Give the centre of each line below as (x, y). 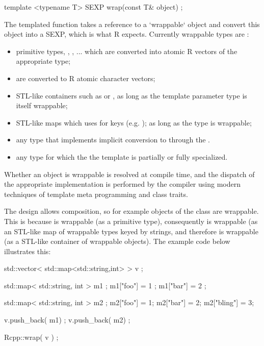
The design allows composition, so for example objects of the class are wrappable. (131, 211)
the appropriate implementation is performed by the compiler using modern (122, 184)
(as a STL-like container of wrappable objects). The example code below (117, 241)
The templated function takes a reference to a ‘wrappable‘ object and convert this (132, 24)
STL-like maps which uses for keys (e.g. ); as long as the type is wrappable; (134, 122)
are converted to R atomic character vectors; (86, 78)
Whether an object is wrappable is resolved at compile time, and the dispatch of (129, 174)
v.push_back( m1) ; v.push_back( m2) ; (67, 320)
